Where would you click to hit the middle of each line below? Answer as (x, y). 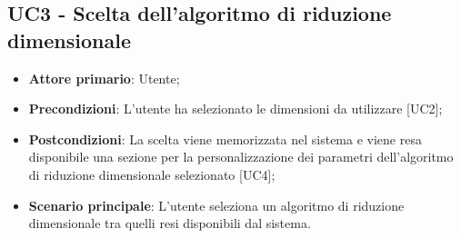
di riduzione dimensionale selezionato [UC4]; (152, 174)
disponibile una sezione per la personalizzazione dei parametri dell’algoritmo (241, 157)
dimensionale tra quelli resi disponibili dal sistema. (170, 223)
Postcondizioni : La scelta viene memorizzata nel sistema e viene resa (225, 139)
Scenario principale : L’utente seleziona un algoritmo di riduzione (216, 205)
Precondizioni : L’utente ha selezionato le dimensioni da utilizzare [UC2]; (236, 109)
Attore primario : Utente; (104, 78)
